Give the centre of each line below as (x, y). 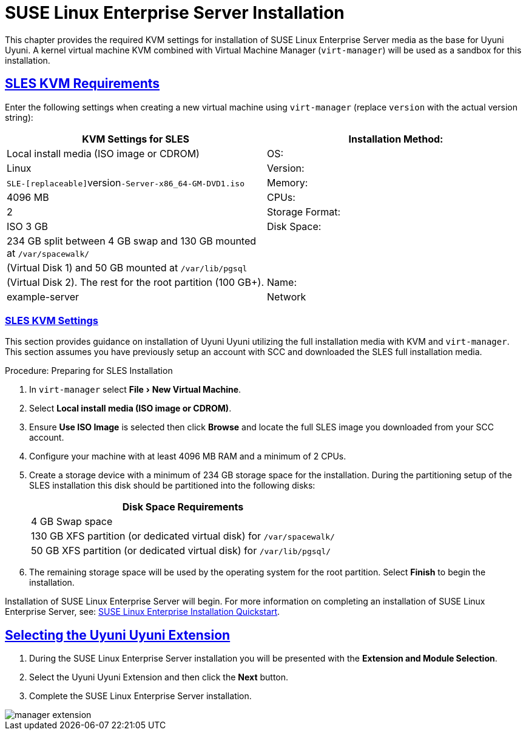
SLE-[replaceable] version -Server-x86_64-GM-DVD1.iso (126, 182)
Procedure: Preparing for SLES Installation (89, 371)
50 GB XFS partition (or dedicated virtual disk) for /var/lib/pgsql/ (181, 551)
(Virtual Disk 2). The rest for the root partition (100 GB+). (136, 282)
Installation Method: (396, 139)
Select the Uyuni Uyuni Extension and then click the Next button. (159, 677)
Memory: (288, 182)
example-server (43, 296)
